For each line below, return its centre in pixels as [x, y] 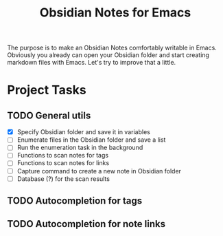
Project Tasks [47, 90]
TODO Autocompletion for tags [75, 201]
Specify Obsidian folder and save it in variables [84, 132]
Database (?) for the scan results [63, 179]
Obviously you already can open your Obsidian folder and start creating [108, 55]
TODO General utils [49, 115]
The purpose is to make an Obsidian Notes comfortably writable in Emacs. [112, 48]
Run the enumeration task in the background [80, 148]
